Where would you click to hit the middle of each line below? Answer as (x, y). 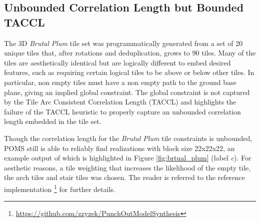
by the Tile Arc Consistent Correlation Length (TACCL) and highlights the (120, 102)
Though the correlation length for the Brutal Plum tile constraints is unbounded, (128, 138)
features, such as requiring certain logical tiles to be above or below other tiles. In (129, 72)
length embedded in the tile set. (53, 121)
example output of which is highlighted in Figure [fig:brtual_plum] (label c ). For (128, 158)
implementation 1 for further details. (60, 188)
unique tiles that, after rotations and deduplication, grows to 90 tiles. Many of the (130, 53)
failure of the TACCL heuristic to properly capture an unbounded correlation (122, 111)
